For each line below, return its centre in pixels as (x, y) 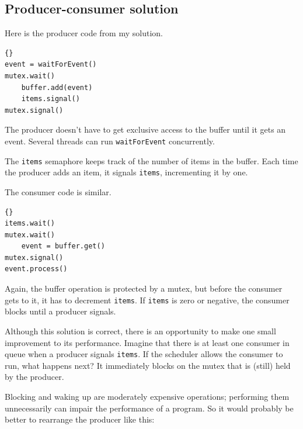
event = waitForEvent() (51, 65)
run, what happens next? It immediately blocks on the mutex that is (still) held (148, 365)
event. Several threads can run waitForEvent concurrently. (110, 141)
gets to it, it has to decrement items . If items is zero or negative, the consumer (147, 300)
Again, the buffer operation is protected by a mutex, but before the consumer (144, 288)
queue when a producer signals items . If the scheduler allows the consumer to (144, 354)
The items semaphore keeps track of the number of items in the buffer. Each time (151, 160)
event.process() (36, 269)
